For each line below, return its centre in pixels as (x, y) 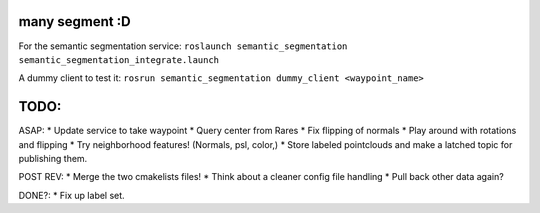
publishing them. (53, 158)
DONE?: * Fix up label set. (71, 195)
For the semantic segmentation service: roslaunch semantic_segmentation (183, 46)
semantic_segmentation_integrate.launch (119, 59)
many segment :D (74, 21)
